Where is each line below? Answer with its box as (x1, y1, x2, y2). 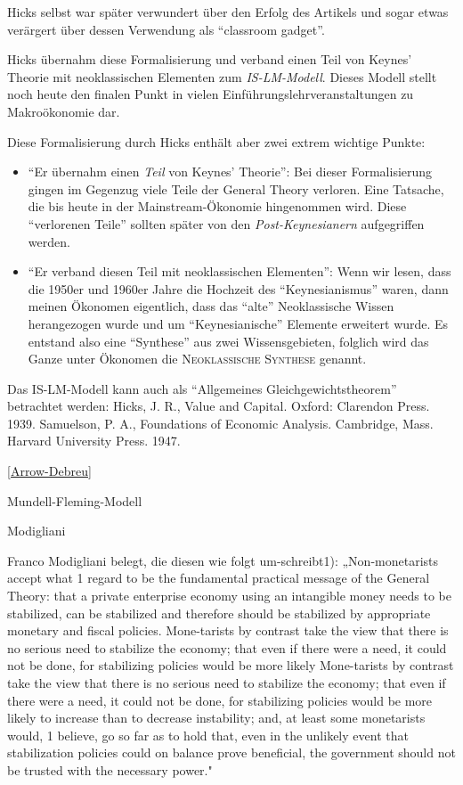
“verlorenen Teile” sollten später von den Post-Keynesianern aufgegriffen (28, 214, 425, 233)
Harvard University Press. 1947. (7, 431, 181, 450)
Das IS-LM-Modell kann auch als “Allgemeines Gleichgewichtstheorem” (7, 379, 397, 397)
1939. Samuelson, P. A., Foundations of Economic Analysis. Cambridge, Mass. (7, 413, 434, 432)
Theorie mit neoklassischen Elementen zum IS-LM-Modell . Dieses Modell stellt (7, 67, 437, 86)
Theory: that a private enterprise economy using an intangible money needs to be (7, 586, 451, 605)
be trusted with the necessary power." (7, 760, 213, 779)
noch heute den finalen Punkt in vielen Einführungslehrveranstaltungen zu (7, 85, 414, 103)
